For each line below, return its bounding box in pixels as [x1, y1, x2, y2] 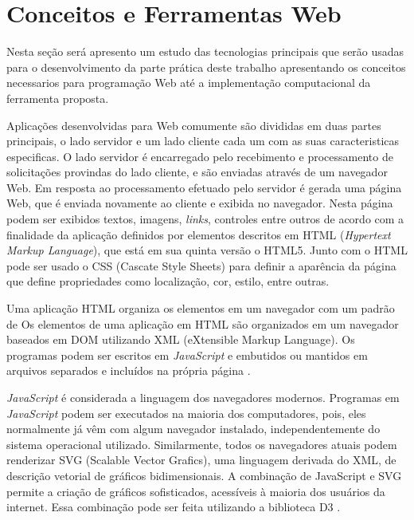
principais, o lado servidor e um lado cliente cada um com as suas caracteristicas [6, 132, 400, 149]
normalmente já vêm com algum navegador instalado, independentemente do [6, 420, 381, 437]
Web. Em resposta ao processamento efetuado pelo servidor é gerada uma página [6, 179, 402, 195]
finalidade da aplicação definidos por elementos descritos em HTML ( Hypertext [6, 226, 391, 242]
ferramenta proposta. [6, 89, 109, 106]
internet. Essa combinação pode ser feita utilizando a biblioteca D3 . [6, 498, 341, 515]
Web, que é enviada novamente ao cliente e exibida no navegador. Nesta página [6, 195, 393, 211]
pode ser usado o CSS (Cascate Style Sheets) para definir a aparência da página [6, 257, 396, 274]
